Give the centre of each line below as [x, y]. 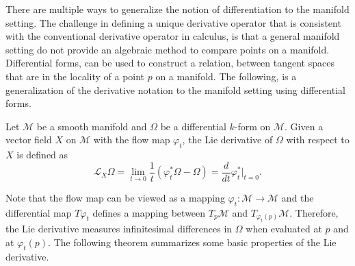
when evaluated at [284, 228]
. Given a [304, 126]
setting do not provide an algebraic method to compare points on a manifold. [168, 49]
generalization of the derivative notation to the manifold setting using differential [175, 89]
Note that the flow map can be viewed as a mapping [115, 197]
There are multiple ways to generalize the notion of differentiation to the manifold [177, 9]
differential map [39, 212]
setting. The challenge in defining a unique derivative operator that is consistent [173, 22]
